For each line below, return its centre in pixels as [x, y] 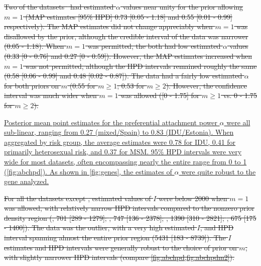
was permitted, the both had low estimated [154, 46]
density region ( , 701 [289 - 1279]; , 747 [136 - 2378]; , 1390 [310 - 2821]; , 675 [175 [130, 217]
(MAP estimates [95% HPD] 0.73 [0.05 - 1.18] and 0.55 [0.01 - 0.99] [129, 16]
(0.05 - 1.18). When [34, 46]
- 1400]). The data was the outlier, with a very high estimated [99, 228]
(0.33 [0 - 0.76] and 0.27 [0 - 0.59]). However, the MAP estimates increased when [128, 56]
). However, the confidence [207, 85]
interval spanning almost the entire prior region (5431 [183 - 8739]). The [115, 238]
